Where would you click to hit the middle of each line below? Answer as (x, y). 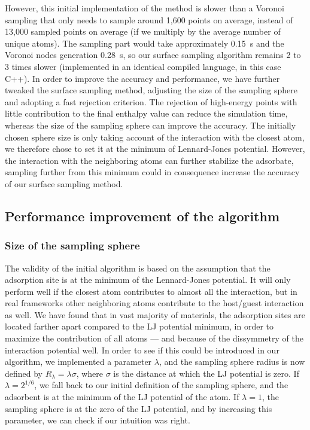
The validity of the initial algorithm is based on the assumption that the (138, 268)
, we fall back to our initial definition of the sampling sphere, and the (161, 385)
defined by (24, 373)
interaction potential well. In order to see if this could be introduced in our (142, 350)
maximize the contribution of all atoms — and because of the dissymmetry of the (154, 338)
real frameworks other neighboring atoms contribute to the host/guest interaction (154, 303)
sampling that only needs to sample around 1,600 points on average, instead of (149, 19)
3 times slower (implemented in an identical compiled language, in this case (143, 66)
